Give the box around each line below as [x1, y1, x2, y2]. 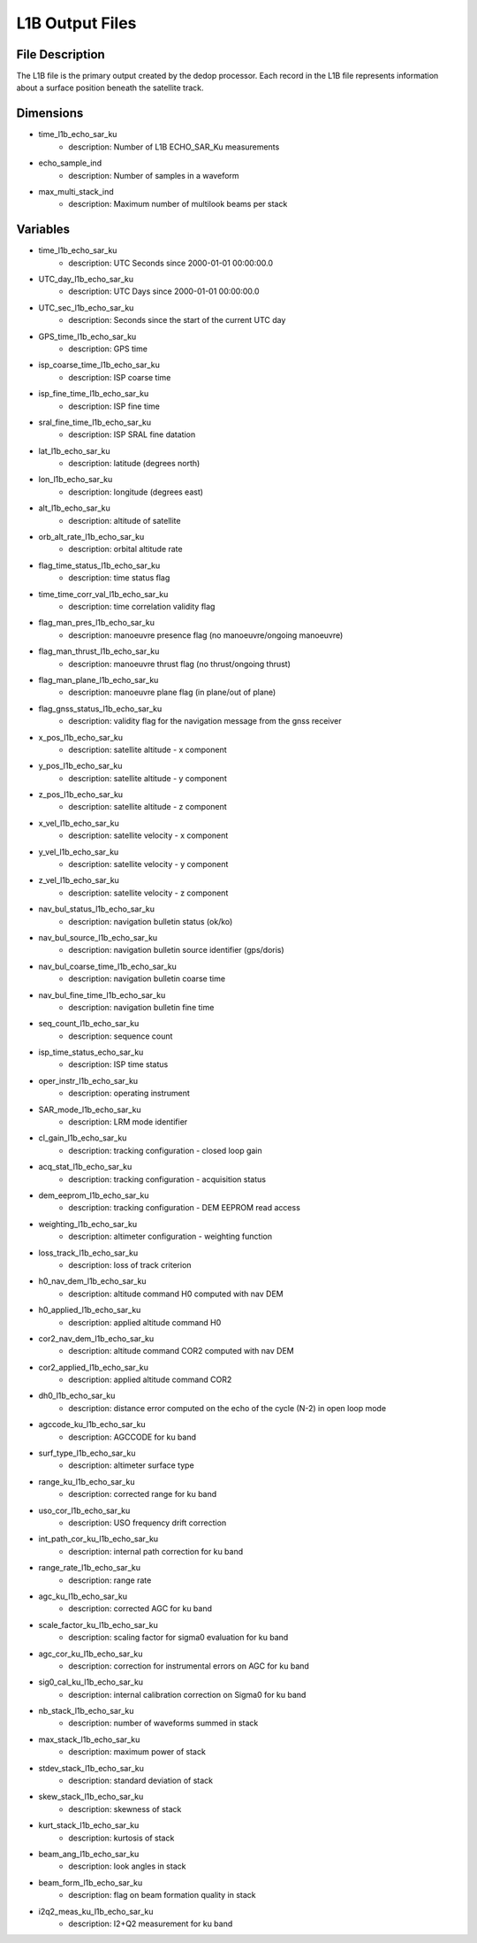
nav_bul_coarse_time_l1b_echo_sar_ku [38, 961, 177, 971]
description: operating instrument [68, 1088, 190, 1099]
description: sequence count [68, 1031, 173, 1041]
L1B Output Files [16, 13, 137, 33]
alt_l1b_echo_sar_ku [38, 503, 110, 513]
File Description [16, 47, 105, 62]
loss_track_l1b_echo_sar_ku [38, 1248, 139, 1258]
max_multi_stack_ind [38, 186, 114, 196]
